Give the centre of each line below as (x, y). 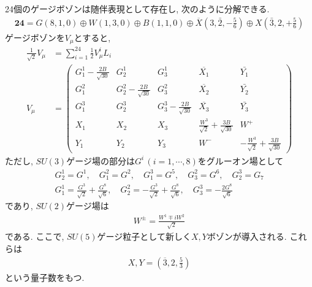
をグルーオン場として (241, 160)
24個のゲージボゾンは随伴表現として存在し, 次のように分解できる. (137, 9)
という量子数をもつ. (45, 277)
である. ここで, (35, 236)
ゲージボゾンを (35, 37)
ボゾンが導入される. (247, 236)
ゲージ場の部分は (101, 160)
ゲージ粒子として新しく (144, 236)
